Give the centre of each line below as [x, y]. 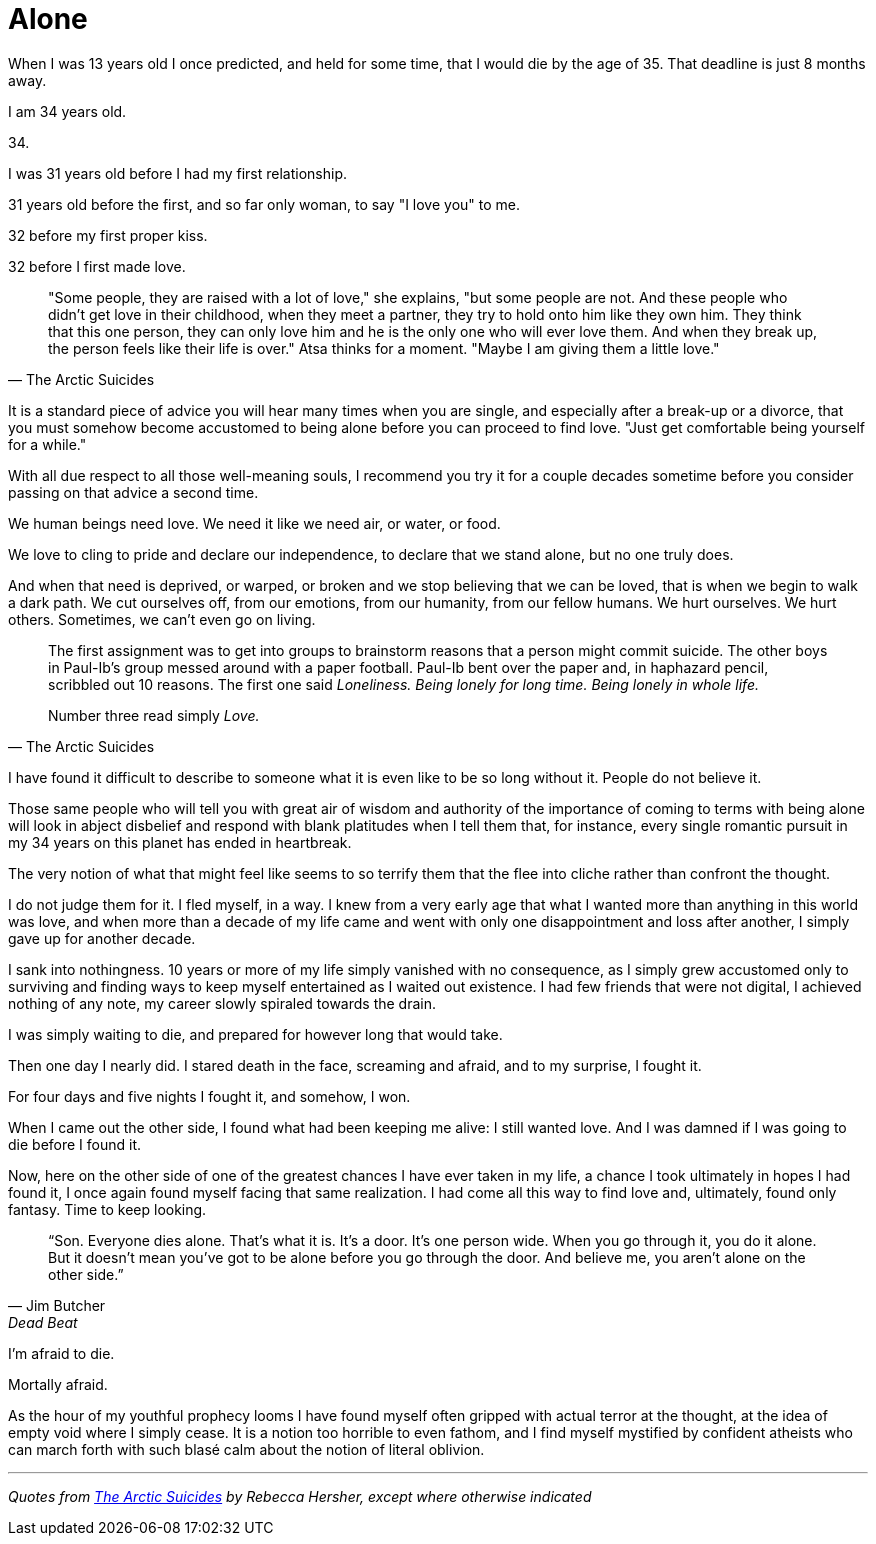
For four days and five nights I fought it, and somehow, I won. [209, 1096]
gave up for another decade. [102, 938]
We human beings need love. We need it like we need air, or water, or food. [254, 523]
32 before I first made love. [97, 266]
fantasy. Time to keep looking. [107, 1209]
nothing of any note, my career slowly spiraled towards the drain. [222, 1003]
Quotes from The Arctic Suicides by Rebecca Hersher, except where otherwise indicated [300, 1496]
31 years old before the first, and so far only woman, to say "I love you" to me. [264, 204]
